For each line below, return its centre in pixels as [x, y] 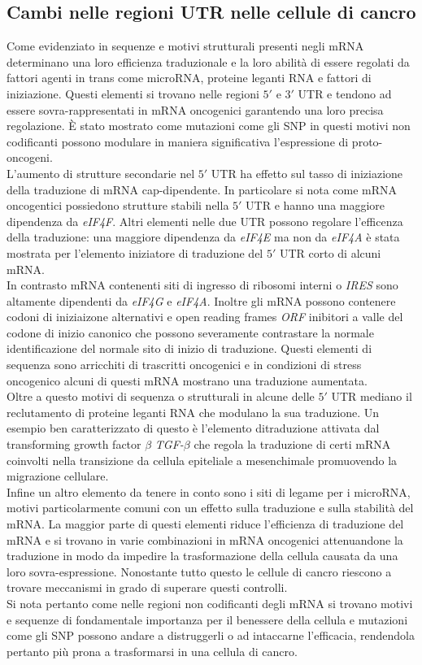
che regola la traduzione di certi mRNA [292, 444]
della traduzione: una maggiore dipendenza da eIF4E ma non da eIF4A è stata [203, 237]
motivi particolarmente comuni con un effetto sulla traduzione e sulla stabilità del [210, 508]
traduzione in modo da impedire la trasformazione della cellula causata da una [202, 556]
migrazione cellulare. [58, 476]
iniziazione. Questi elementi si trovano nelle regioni [133, 93]
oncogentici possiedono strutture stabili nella [118, 205]
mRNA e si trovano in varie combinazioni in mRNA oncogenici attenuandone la [205, 539]
